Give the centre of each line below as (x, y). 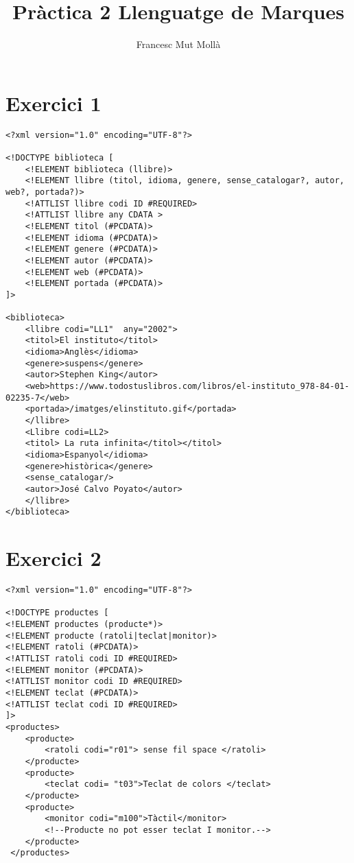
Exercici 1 (54, 103)
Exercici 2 (54, 558)
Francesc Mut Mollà (178, 44)
